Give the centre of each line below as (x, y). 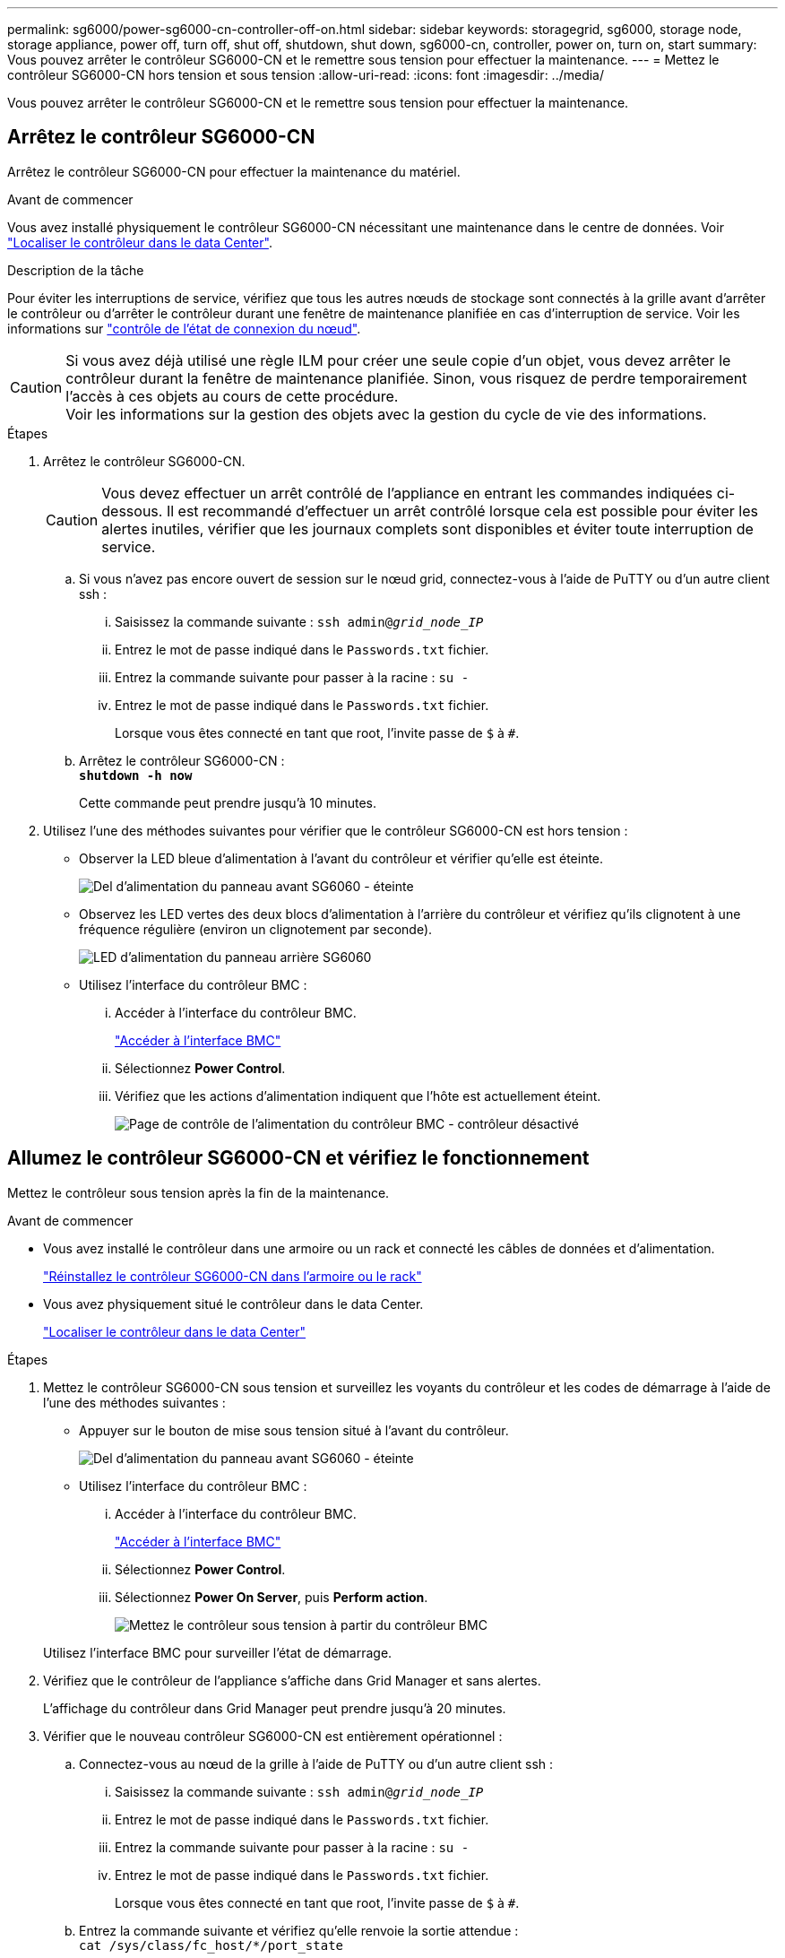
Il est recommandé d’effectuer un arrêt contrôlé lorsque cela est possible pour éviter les (462, 511)
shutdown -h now (136, 775)
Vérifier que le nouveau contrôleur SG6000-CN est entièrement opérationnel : (273, 1736)
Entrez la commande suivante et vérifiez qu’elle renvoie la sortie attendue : (299, 1930)
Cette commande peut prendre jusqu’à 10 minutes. (228, 802)
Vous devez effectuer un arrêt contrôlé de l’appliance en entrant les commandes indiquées (407, 493)
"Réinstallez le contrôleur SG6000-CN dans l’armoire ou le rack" (233, 1276)
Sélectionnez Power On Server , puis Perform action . (272, 1597)
